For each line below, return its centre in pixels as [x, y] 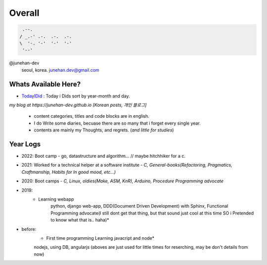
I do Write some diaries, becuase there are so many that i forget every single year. [117, 123]
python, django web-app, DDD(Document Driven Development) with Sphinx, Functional [139, 206]
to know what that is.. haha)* [80, 220]
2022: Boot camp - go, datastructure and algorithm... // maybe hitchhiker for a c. [103, 156]
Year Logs [25, 144]
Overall [24, 13]
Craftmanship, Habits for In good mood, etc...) [69, 172]
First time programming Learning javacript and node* [100, 238]
